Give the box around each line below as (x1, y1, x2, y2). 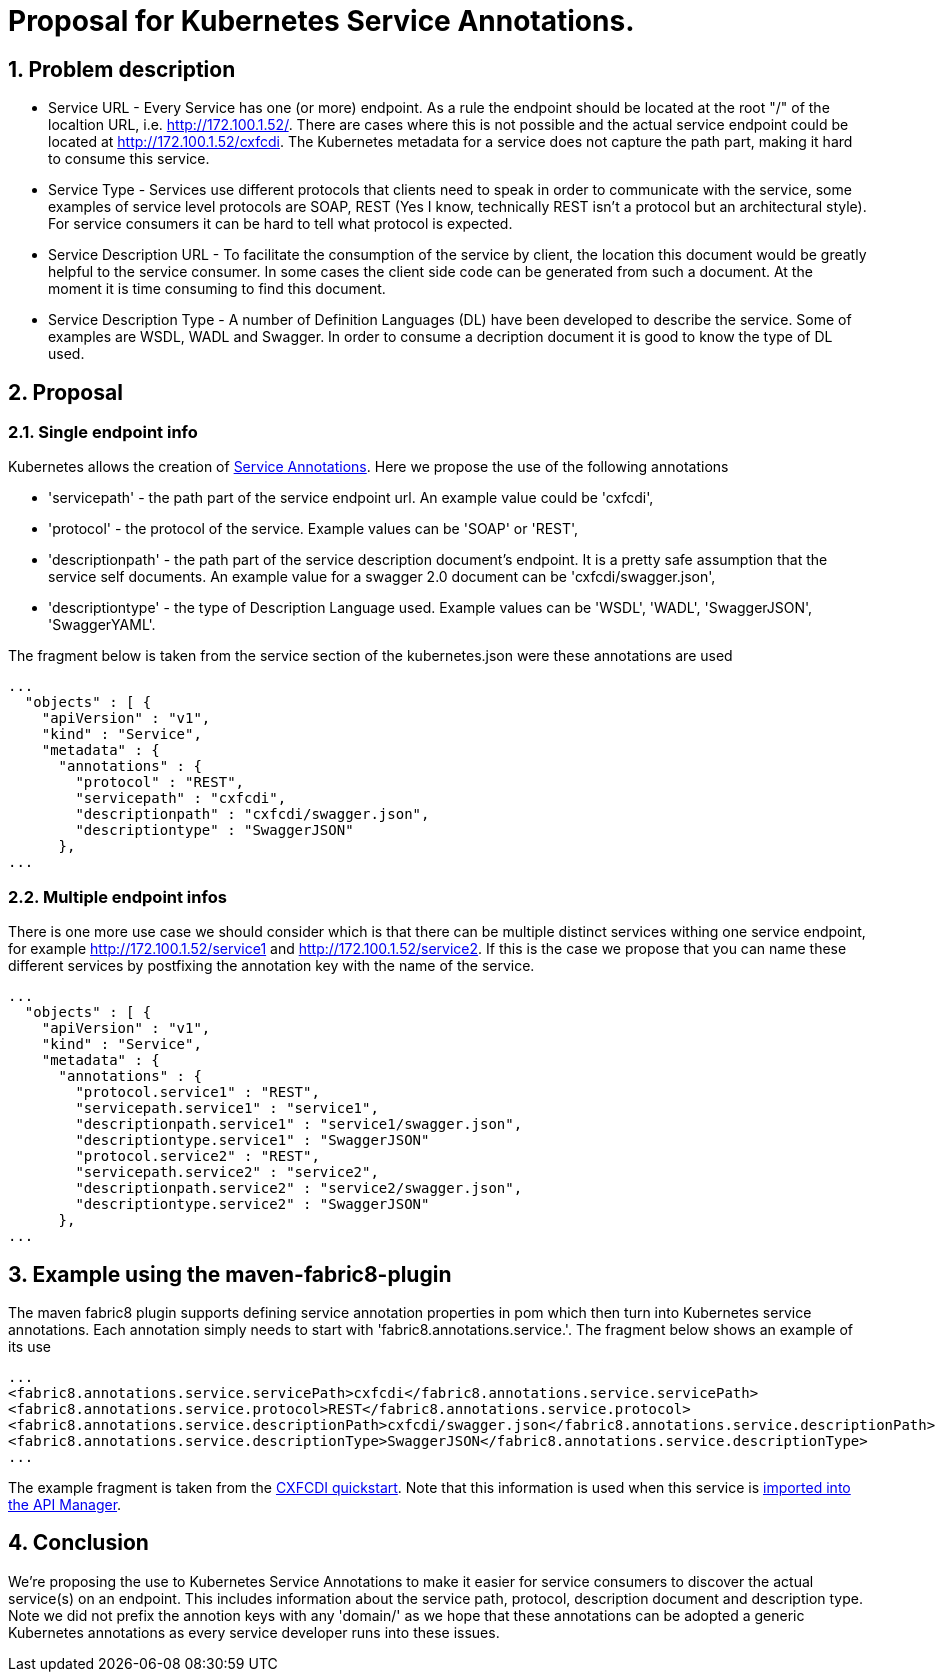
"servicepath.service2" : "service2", (75, 1164, 379, 1181)
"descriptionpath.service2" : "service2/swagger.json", (75, 1180, 523, 1197)
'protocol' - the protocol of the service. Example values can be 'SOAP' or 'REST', (48, 520, 579, 538)
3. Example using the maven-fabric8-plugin (8, 1261, 452, 1287)
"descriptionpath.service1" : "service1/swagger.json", (75, 1116, 523, 1133)
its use (8, 1337, 51, 1355)
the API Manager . (8, 1495, 122, 1513)
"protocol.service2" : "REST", (75, 1148, 320, 1165)
